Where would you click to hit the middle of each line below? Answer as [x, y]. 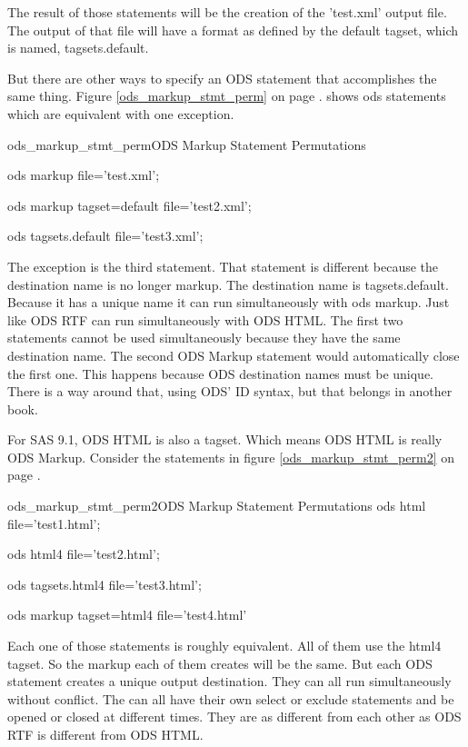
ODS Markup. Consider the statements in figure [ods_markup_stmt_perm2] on [231, 457]
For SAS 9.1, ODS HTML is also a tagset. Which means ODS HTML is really [225, 439]
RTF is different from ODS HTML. [105, 734]
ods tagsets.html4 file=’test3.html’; [105, 584]
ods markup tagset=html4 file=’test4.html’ [127, 615]
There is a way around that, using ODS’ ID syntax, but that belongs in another [230, 391]
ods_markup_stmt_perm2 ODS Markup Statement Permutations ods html [217, 506]
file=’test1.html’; [54, 523]
